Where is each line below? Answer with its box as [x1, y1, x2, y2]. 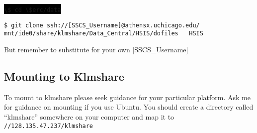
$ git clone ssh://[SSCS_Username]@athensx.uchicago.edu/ [4, 21, 200, 29]
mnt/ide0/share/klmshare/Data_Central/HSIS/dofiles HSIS [4, 30, 203, 37]
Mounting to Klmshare [4, 68, 124, 84]
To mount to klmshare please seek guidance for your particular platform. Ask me [4, 92, 251, 102]
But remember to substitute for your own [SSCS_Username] [4, 44, 188, 54]
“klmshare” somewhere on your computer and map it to [4, 111, 174, 122]
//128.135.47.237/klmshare [4, 122, 93, 130]
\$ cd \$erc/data [4, 6, 61, 13]
